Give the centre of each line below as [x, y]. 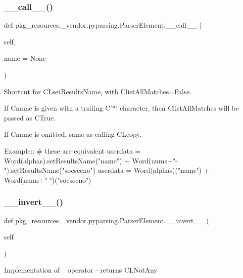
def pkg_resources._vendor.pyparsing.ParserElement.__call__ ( [103, 25]
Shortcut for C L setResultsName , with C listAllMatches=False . [98, 91]
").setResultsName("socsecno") [50, 170]
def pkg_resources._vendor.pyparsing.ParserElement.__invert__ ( [107, 220]
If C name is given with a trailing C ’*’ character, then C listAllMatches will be [121, 108]
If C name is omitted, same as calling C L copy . [73, 134]
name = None [25, 58]
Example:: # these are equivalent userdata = [72, 150]
